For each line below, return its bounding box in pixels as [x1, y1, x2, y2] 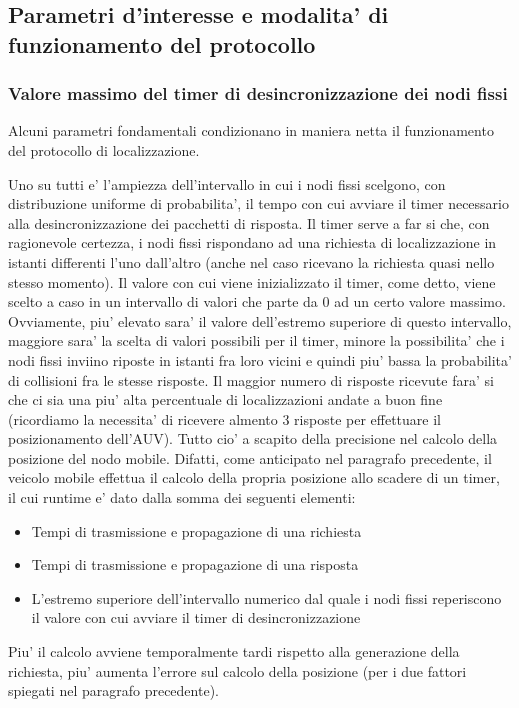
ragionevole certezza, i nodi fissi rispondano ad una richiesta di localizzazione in [8, 232, 497, 253]
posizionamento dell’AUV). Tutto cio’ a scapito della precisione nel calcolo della [8, 428, 498, 449]
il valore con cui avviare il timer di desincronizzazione [31, 607, 361, 628]
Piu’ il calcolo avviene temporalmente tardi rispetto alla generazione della [8, 641, 460, 662]
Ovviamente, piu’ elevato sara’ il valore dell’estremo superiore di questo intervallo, [8, 310, 512, 331]
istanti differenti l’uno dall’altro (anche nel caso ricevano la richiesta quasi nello [8, 251, 495, 272]
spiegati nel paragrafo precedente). [8, 680, 219, 701]
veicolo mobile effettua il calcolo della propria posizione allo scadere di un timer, [8, 467, 500, 488]
